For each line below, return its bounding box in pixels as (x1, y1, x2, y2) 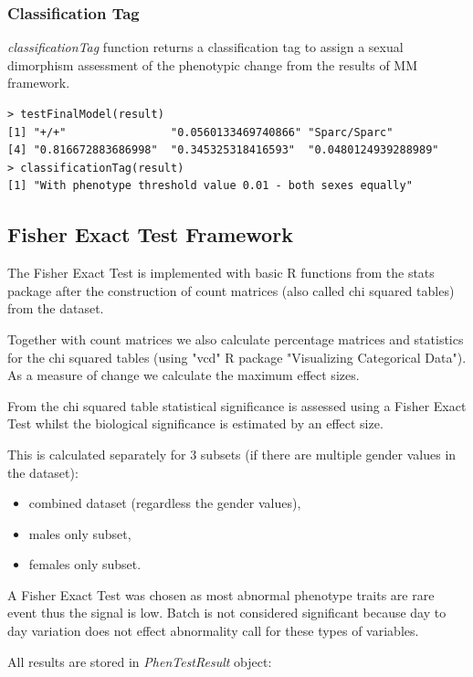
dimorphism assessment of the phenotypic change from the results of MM (7, 55, 418, 74)
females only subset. (28, 555, 142, 574)
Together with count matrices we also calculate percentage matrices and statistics (7, 329, 464, 348)
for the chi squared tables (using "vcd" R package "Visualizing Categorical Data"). (7, 347, 467, 366)
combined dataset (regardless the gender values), (28, 493, 301, 513)
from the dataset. (7, 299, 104, 318)
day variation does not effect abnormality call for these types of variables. (7, 621, 419, 640)
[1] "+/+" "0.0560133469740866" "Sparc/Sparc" (7, 125, 394, 139)
